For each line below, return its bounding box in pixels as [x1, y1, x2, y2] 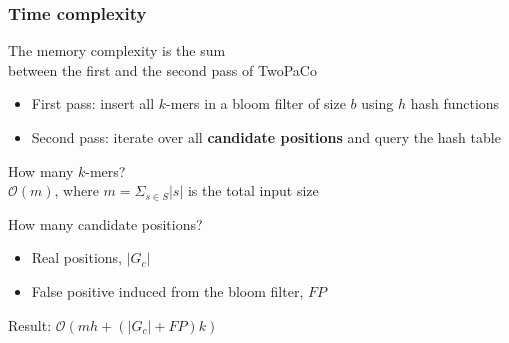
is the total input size [187, 180, 319, 201]
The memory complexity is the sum [8, 40, 226, 61]
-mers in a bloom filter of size [166, 93, 346, 114]
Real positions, [31, 247, 122, 268]
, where [54, 180, 99, 201]
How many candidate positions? [8, 213, 203, 234]
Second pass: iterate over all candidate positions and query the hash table [31, 127, 501, 147]
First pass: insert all [31, 93, 155, 114]
